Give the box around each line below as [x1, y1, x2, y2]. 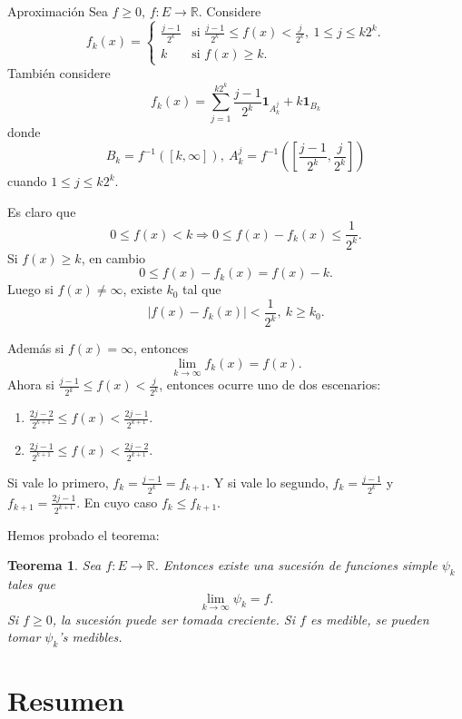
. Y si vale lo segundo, [206, 472, 329, 491]
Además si [7, 339, 64, 358]
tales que [7, 574, 55, 593]
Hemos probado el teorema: [7, 525, 160, 544]
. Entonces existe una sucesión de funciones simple [154, 556, 437, 575]
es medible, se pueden [310, 609, 429, 628]
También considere [7, 64, 111, 83]
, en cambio [81, 248, 146, 267]
